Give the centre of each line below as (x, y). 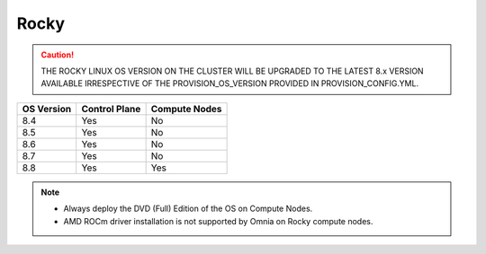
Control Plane (111, 109)
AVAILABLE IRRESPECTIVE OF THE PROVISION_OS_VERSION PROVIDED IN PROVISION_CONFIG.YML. (229, 83)
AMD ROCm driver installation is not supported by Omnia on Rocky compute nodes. (218, 221)
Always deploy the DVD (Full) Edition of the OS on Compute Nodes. (188, 209)
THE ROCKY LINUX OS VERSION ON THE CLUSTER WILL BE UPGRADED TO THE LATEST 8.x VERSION (232, 71)
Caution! (58, 55)
